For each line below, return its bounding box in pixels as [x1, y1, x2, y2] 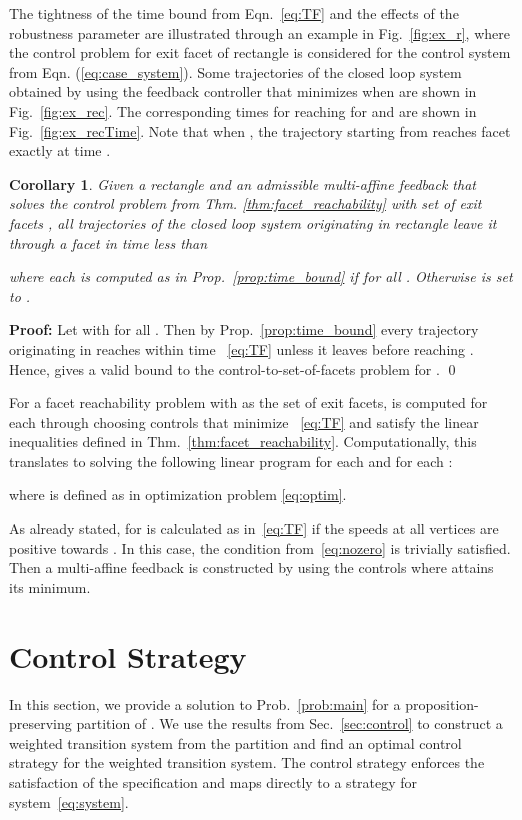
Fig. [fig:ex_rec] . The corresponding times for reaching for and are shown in [9, 100, 477, 121]
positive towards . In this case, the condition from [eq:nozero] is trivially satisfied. [9, 537, 511, 558]
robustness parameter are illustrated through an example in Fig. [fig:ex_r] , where [9, 22, 510, 43]
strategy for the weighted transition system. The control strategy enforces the [9, 752, 485, 773]
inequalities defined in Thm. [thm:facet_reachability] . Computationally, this [9, 431, 477, 452]
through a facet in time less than [9, 232, 208, 253]
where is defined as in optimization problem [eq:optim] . [9, 484, 347, 505]
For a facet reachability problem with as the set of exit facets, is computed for [9, 392, 488, 413]
